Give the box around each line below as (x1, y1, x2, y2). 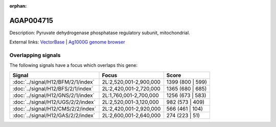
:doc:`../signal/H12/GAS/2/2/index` (12, 112, 96, 119)
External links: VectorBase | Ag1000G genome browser (9, 39, 125, 45)
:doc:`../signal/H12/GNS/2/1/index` (12, 92, 95, 99)
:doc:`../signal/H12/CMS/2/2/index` (12, 105, 97, 112)
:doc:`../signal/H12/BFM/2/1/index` (12, 78, 95, 85)
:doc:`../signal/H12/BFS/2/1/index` (12, 85, 94, 92)
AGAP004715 (9, 16, 54, 25)
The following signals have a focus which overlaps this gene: (9, 62, 138, 68)
